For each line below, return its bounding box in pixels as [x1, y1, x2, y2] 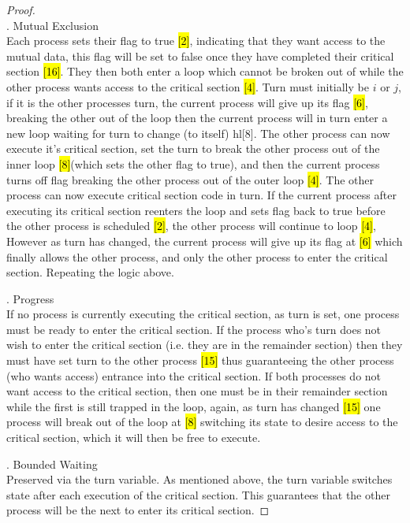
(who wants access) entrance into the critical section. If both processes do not [6, 367, 382, 384]
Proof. [6, 2, 35, 17]
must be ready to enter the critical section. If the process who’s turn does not [6, 321, 382, 337]
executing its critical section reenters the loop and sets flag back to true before [6, 202, 386, 218]
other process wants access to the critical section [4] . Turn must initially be [6, 78, 369, 95]
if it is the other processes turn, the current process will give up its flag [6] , [6, 94, 368, 110]
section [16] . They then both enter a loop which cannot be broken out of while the [6, 63, 404, 80]
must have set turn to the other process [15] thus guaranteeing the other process [6, 352, 394, 369]
